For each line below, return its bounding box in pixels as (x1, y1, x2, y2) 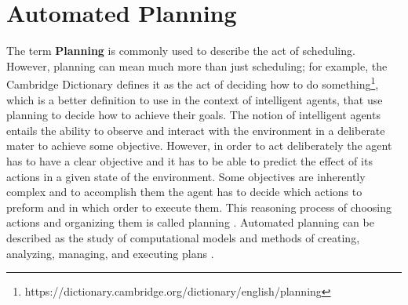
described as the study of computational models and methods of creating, (6, 229, 360, 245)
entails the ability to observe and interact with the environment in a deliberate (6, 122, 385, 138)
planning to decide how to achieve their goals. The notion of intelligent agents (6, 107, 381, 123)
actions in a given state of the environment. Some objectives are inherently (6, 168, 366, 184)
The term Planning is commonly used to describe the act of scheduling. (6, 42, 355, 59)
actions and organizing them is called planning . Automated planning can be (6, 214, 374, 231)
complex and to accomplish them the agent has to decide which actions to (6, 183, 362, 200)
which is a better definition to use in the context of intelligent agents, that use (6, 91, 383, 107)
